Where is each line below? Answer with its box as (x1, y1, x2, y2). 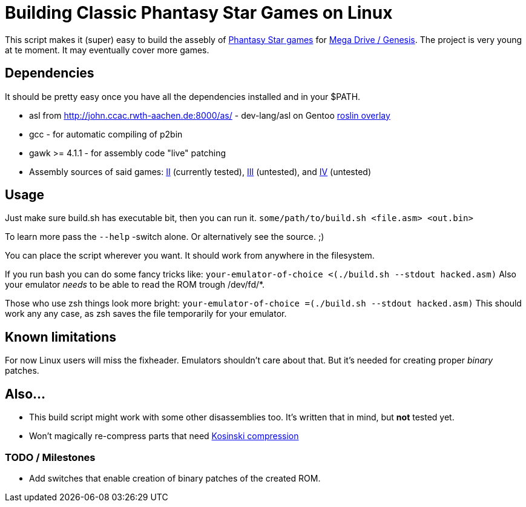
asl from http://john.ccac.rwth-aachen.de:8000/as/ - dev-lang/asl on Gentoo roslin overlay (29, 110, 390, 121)
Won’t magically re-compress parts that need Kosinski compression (29, 431, 299, 442)
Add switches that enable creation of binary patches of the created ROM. (29, 472, 321, 483)
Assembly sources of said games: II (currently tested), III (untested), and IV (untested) (29, 166, 372, 177)
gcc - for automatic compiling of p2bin (29, 128, 183, 139)
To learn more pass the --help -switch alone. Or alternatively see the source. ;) (5, 231, 324, 242)
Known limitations (5, 329, 116, 345)
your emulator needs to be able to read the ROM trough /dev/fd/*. (5, 279, 265, 290)
